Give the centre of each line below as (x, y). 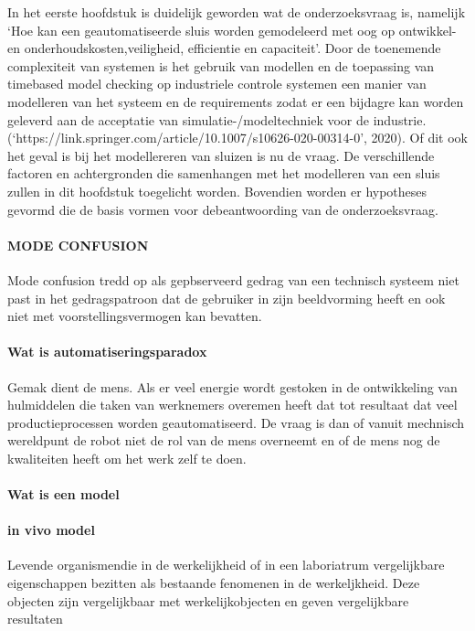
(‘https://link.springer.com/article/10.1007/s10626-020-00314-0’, (187, 138)
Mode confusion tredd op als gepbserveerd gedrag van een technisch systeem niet (233, 279)
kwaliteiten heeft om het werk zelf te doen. (127, 458)
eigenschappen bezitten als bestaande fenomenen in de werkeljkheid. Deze (214, 583)
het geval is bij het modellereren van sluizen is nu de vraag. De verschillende (221, 155)
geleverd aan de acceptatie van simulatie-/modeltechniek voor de (189, 119)
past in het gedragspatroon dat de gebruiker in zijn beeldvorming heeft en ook (227, 298)
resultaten (35, 619)
